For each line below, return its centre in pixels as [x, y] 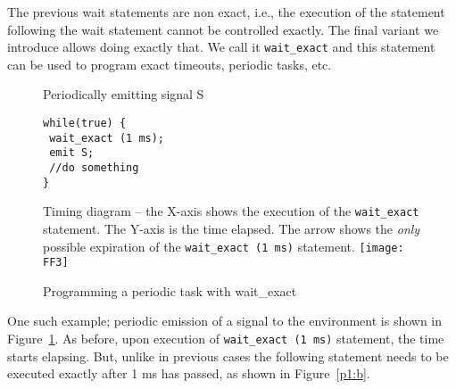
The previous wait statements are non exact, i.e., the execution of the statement [226, 12]
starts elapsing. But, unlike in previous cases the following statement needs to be [228, 356]
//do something [94, 168]
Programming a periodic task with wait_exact [170, 290]
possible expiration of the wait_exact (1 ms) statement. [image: [224, 246]
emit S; [72, 153]
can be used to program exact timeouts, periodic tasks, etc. [170, 64]
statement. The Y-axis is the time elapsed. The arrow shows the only [232, 228]
